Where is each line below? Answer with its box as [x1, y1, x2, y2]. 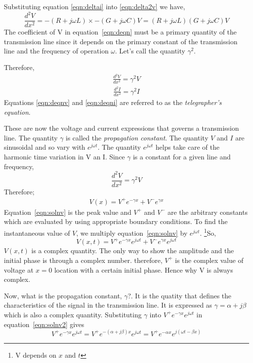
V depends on [15, 349, 56, 360]
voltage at [4, 264, 34, 275]
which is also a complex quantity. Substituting [4, 309, 142, 319]
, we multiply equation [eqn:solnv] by [76, 227, 188, 238]
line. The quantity [4, 132, 58, 142]
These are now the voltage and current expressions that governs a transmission [4, 123, 239, 133]
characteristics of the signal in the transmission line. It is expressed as [4, 300, 212, 310]
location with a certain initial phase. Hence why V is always [54, 264, 234, 275]
